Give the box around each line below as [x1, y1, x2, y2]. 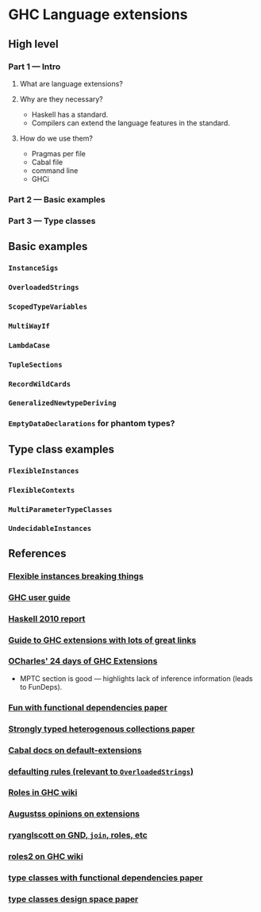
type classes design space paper [8, 894, 139, 905]
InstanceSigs [8, 264, 59, 273]
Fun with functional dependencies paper [8, 702, 168, 713]
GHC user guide [8, 591, 71, 602]
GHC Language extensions [8, 6, 188, 24]
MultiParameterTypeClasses [8, 505, 113, 514]
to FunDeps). [19, 682, 63, 691]
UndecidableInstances [8, 524, 92, 533]
